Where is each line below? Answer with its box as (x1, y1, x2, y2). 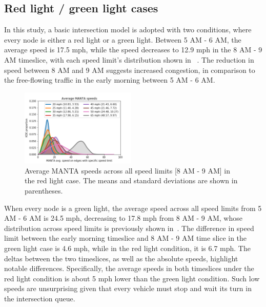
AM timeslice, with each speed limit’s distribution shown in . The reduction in (4, 54, 254, 65)
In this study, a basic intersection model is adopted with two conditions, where (4, 24, 252, 35)
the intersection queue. (4, 293, 75, 303)
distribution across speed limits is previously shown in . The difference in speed (4, 222, 254, 233)
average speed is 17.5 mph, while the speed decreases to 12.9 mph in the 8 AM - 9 (4, 44, 262, 55)
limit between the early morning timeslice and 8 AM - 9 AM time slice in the (4, 233, 247, 243)
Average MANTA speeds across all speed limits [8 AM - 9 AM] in (25, 165, 231, 176)
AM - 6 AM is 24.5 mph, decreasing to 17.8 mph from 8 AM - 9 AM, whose (4, 213, 242, 223)
